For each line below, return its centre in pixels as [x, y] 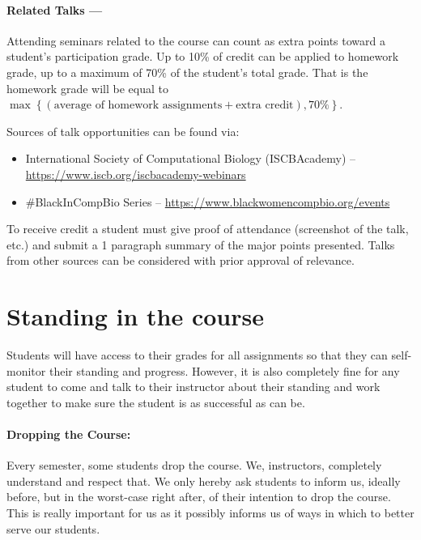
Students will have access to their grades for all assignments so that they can [197, 355]
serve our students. [53, 528]
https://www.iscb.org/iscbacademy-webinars [136, 174]
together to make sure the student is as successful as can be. [156, 402]
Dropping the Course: [69, 434]
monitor [26, 370]
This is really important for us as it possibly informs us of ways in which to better [210, 512]
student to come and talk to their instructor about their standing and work [193, 387]
